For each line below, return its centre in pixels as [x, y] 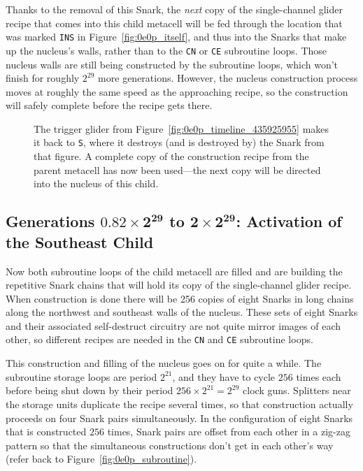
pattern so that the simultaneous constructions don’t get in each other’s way [170, 445]
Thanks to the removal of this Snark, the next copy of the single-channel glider [174, 9]
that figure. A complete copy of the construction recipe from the [171, 156]
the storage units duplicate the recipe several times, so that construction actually [179, 404]
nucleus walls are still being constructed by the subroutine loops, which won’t [172, 64]
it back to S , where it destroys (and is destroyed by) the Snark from [179, 142]
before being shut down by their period [90, 390]
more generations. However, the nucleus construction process [228, 78]
